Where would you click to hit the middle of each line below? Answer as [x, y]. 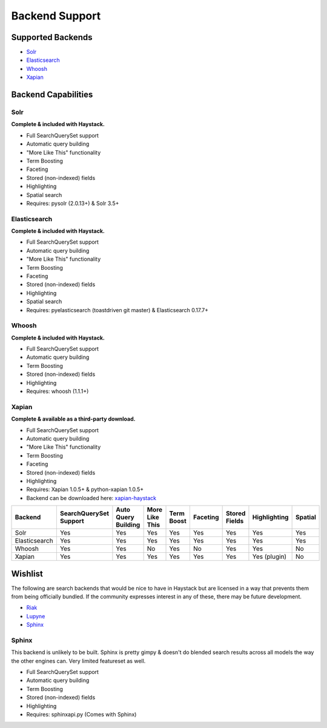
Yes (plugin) [269, 556]
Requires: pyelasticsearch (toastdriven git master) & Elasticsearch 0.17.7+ [117, 310]
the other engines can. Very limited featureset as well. [78, 661]
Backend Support [56, 16]
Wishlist [27, 574]
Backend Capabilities [52, 95]
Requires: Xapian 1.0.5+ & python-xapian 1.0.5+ [85, 489]
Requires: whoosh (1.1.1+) [58, 392]
